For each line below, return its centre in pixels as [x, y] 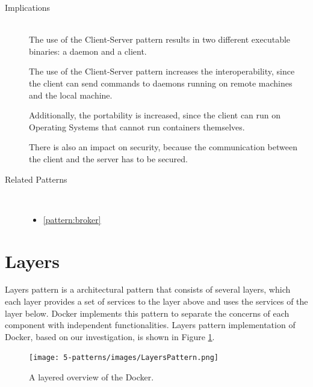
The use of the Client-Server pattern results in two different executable [160, 39]
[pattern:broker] [72, 219]
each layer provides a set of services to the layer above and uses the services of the [156, 301]
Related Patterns [36, 179]
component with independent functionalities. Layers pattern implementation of [150, 325]
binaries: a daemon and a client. [88, 51]
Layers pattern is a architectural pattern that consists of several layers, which [148, 289]
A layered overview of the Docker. [91, 377]
